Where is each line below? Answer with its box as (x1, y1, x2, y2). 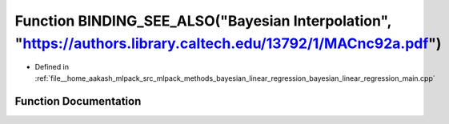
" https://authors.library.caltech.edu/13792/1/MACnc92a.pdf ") (14, 34, 442, 52)
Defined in (34, 62, 70, 72)
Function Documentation (14, 94, 142, 108)
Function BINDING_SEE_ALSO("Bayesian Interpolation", (14, 12, 392, 30)
